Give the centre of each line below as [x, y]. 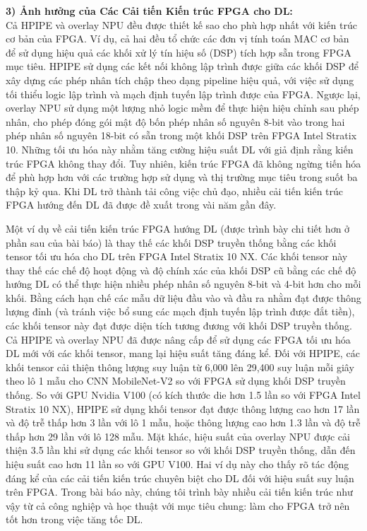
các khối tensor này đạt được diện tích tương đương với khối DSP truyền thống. [179, 326]
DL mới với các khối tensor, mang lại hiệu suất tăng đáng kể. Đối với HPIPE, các [183, 353]
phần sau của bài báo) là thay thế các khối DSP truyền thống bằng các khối [171, 242]
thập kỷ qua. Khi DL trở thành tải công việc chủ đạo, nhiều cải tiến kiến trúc [175, 191]
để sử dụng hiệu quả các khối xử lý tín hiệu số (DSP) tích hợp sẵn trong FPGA [179, 52]
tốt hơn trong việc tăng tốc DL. [74, 519]
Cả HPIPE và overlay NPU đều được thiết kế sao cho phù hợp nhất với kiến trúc [181, 24]
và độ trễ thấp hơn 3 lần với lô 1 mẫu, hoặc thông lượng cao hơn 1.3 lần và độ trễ [183, 422]
